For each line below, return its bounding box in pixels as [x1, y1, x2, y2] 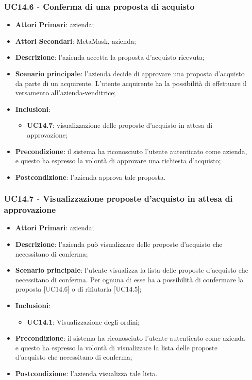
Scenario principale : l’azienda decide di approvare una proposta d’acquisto [15, 69, 245, 78]
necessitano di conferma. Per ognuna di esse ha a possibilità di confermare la [15, 274, 244, 284]
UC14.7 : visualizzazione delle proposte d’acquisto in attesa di [27, 120, 213, 130]
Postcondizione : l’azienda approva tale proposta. [15, 172, 166, 182]
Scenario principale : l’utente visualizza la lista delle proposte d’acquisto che [15, 265, 249, 275]
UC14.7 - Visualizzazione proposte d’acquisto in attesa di [4, 192, 233, 205]
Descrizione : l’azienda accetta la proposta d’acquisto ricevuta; [15, 52, 204, 62]
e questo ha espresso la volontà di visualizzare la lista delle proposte [15, 342, 218, 352]
